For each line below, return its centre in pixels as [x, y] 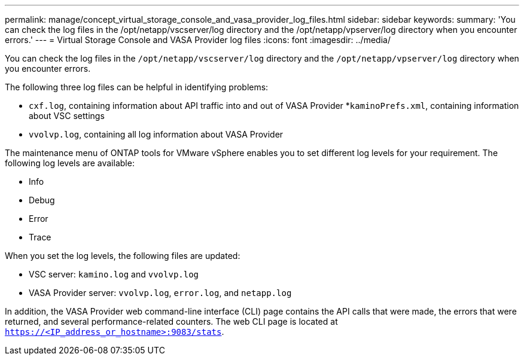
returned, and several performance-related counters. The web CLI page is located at [171, 321]
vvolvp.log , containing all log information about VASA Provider [156, 134]
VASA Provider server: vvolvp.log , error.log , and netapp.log [160, 293]
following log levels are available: [70, 163]
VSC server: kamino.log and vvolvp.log [114, 274]
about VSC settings [67, 116]
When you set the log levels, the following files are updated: [123, 256]
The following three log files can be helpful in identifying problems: [137, 87]
